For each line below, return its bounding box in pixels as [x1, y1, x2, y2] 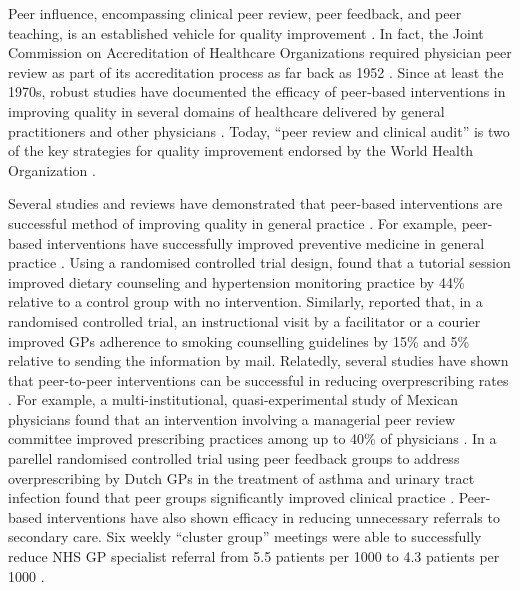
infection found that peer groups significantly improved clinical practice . [8, 487, 455, 508]
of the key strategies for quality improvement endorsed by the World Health [8, 140, 474, 161]
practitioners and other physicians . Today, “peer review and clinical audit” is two [8, 120, 510, 141]
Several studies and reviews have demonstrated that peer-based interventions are [8, 193, 503, 214]
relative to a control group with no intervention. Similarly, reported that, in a [8, 291, 483, 312]
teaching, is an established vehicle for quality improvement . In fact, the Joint [8, 22, 484, 43]
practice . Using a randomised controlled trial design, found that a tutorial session [8, 252, 511, 273]
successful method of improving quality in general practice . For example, [8, 212, 457, 233]
